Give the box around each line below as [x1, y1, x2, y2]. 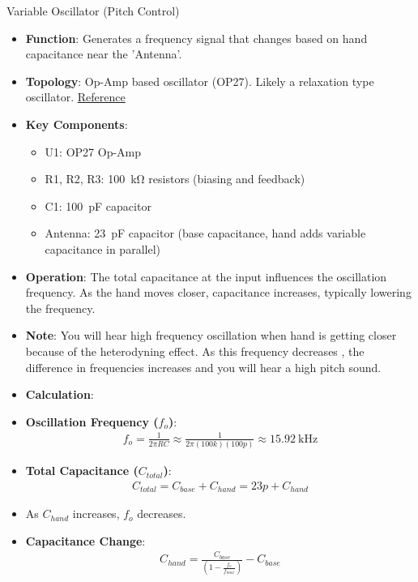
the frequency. [25, 299, 96, 316]
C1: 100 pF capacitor [45, 197, 151, 214]
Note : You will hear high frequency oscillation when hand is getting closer [25, 327, 397, 344]
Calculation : [25, 386, 94, 403]
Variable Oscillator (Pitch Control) [6, 2, 180, 19]
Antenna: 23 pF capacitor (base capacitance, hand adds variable [45, 225, 366, 242]
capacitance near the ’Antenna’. [25, 45, 182, 62]
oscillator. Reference [25, 88, 126, 105]
